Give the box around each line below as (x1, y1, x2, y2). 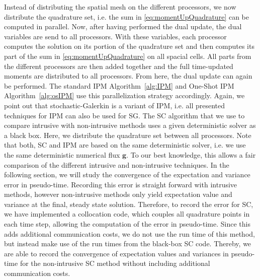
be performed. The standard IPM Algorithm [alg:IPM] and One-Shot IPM (4, 80, 234, 91)
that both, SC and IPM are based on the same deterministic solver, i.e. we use (4, 139, 246, 150)
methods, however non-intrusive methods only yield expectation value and (4, 189, 232, 199)
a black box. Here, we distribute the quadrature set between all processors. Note (4, 129, 251, 140)
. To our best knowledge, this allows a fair (126, 149, 256, 160)
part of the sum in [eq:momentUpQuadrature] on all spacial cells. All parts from (4, 50, 251, 61)
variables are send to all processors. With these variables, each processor (4, 31, 227, 41)
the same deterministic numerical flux (4, 149, 120, 160)
